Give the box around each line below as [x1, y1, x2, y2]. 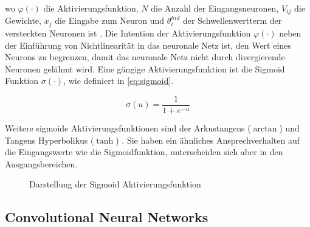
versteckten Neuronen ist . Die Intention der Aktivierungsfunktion [5, 26, 251, 39]
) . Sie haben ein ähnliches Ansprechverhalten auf [115, 133, 300, 146]
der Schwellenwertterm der [182, 14, 282, 27]
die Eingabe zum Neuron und [55, 14, 165, 27]
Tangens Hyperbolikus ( [5, 133, 94, 146]
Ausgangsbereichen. [5, 157, 78, 170]
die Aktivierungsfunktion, [43, 2, 139, 14]
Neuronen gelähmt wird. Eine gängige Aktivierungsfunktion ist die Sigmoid [5, 62, 285, 75]
